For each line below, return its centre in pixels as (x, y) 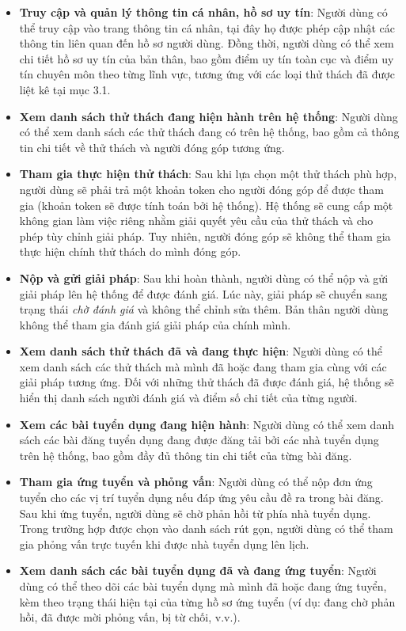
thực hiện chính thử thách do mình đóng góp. (130, 251)
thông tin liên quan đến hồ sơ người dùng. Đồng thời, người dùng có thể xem (207, 43)
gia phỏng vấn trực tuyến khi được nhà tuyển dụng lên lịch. (164, 544)
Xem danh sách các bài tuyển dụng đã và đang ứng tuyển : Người (198, 570)
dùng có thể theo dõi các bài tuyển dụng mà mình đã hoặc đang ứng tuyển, (203, 586)
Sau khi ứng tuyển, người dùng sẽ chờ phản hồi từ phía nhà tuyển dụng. (195, 513)
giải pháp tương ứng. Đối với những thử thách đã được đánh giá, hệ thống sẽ (207, 382)
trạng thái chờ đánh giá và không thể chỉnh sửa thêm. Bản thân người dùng (204, 309)
